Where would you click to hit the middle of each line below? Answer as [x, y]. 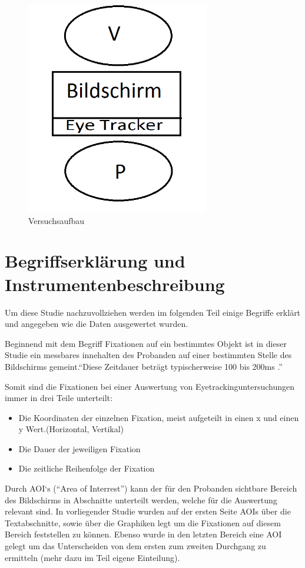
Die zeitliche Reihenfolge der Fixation [87, 468]
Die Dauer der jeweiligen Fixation [79, 448]
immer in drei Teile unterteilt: [59, 398]
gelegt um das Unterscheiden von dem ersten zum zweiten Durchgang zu [135, 546]
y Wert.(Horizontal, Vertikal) [71, 429]
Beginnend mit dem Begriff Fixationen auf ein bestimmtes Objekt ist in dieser [146, 343]
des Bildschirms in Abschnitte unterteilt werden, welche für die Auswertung [141, 499]
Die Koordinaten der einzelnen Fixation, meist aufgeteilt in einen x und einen [159, 417]
